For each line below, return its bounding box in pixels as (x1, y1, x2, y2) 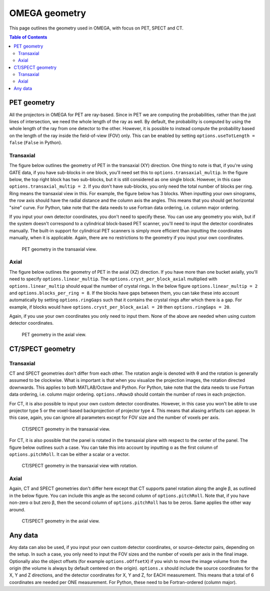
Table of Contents (9, 34, 47, 40)
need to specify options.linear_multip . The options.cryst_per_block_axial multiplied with (9, 276, 217, 282)
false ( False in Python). (9, 140, 62, 146)
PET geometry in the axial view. (21, 331, 87, 337)
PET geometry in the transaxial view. (21, 246, 97, 252)
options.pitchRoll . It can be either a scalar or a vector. (9, 451, 130, 457)
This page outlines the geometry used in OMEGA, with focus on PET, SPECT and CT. (9, 25, 183, 31)
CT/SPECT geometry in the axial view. (21, 518, 100, 524)
